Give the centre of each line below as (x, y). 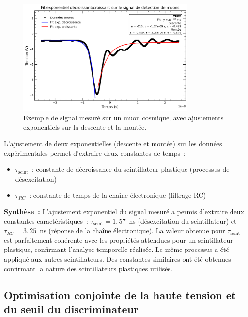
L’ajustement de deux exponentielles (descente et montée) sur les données (113, 143)
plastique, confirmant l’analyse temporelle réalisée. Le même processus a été (116, 249)
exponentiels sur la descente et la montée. (85, 127)
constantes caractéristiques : (46, 221)
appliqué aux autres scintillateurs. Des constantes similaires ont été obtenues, (118, 259)
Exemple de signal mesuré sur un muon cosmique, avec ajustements (124, 117)
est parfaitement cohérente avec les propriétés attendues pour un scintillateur (118, 240)
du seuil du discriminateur (71, 309)
